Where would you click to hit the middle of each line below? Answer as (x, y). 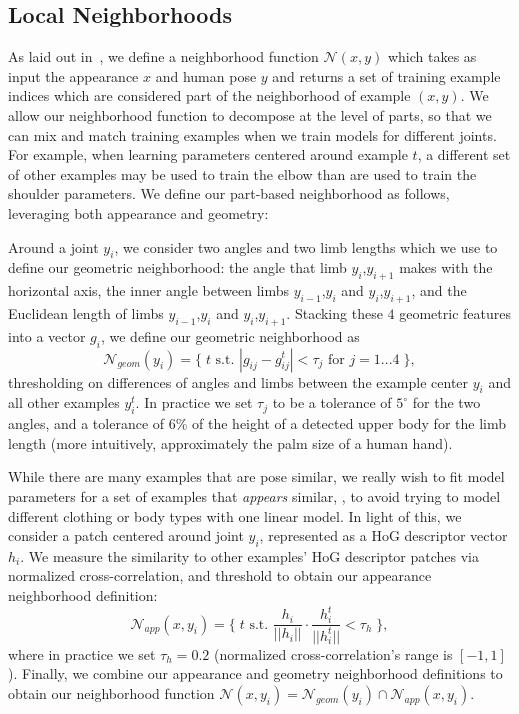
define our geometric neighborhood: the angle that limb (177, 267)
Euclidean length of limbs (86, 312)
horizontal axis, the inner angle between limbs (149, 290)
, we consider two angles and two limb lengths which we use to (306, 246)
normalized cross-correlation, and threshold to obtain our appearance (220, 575)
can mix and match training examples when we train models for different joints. (252, 134)
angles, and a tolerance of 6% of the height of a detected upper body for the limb (257, 423)
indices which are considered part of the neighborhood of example (209, 95)
